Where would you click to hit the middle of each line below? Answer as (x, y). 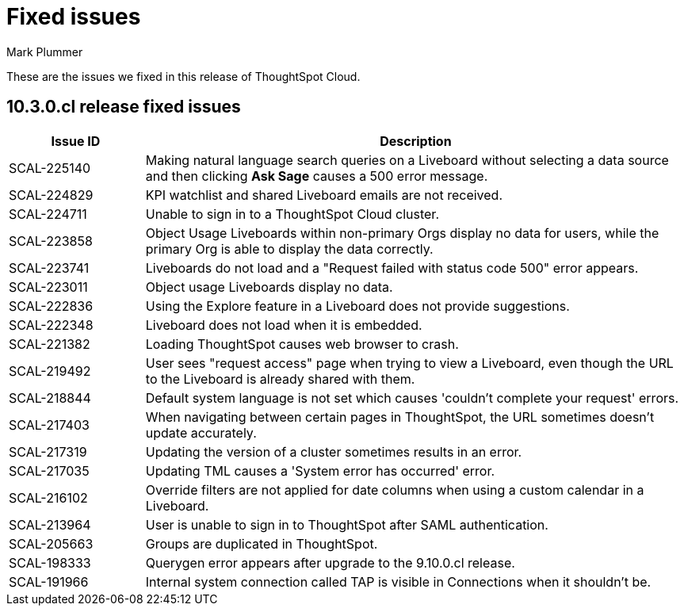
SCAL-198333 (50, 562)
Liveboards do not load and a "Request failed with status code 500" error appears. (392, 268)
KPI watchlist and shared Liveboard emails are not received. (324, 195)
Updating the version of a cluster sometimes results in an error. (334, 451)
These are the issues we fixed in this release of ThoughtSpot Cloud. (183, 76)
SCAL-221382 (50, 344)
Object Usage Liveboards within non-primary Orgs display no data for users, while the (402, 233)
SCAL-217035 (49, 470)
